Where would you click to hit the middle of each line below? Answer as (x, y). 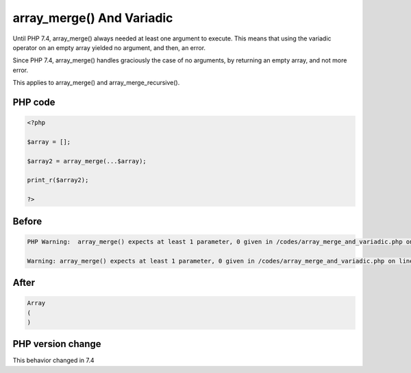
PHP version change (57, 344)
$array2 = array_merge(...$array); (87, 161)
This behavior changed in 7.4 (54, 361)
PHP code (34, 102)
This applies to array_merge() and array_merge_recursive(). (96, 83)
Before (27, 221)
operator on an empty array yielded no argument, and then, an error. (109, 47)
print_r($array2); (58, 180)
